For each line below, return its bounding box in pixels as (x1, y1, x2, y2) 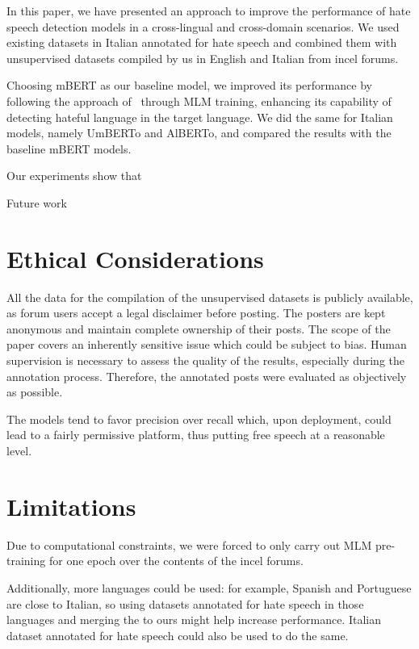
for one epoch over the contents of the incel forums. (48, 552, 304, 569)
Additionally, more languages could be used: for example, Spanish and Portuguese (6, 579, 412, 596)
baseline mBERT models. (6, 140, 132, 157)
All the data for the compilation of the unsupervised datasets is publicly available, (6, 288, 413, 305)
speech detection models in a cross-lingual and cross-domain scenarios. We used (6, 18, 400, 35)
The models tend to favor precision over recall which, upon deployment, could (6, 410, 392, 427)
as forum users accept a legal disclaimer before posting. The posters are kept (6, 304, 386, 321)
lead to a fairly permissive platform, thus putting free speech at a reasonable (6, 426, 385, 443)
